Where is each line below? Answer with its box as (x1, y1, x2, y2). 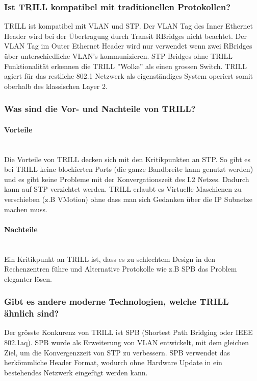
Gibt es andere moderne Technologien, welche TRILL (4, 295, 229, 308)
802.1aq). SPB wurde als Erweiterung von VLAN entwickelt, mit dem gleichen (4, 337, 249, 348)
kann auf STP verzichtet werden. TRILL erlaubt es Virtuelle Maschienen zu (4, 184, 242, 194)
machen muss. (4, 204, 47, 214)
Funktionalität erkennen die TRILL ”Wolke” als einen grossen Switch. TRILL (4, 60, 247, 71)
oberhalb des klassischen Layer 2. (4, 80, 108, 91)
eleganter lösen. (4, 273, 52, 284)
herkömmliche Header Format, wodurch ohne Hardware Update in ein (4, 357, 222, 368)
